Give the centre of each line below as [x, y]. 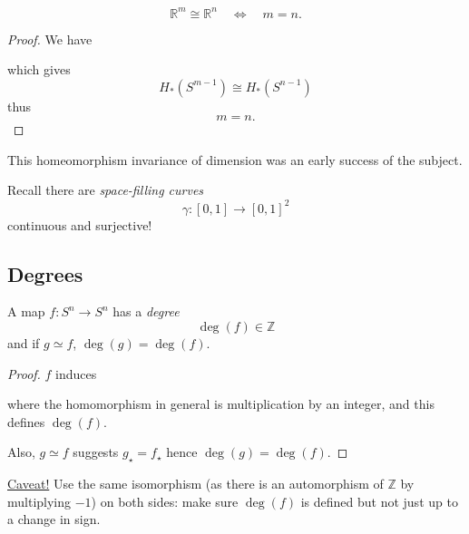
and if [24, 342]
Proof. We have [50, 39]
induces [76, 373]
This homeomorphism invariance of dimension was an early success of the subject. [235, 159]
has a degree [146, 311]
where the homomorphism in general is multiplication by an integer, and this [221, 404]
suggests [96, 452]
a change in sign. [54, 519]
